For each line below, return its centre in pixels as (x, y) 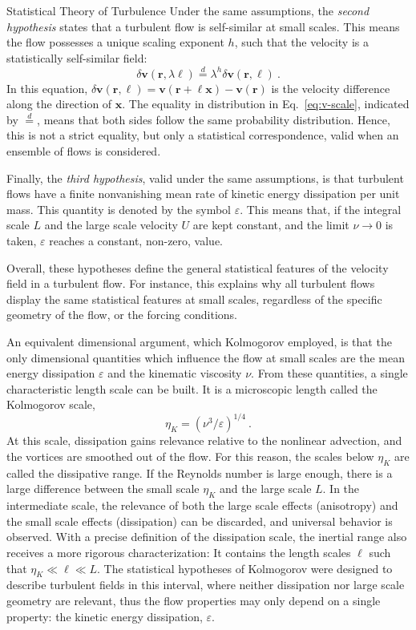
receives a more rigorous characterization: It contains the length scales (179, 552)
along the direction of (59, 104)
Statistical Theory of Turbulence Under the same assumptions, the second (188, 10)
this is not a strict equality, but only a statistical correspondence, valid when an (203, 135)
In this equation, (47, 88)
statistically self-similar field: (77, 57)
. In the (341, 489)
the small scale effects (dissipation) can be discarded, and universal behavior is (200, 521)
